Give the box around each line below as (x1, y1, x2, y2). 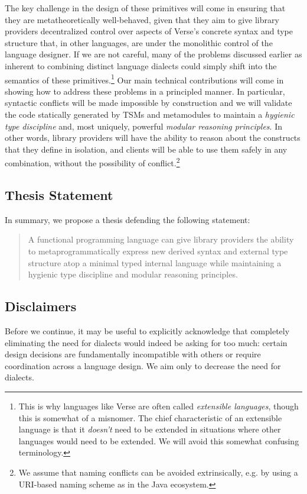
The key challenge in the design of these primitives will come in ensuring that (5, 2, 286, 14)
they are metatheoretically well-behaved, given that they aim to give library (5, 13, 279, 25)
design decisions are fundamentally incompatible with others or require (5, 348, 261, 360)
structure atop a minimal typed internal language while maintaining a (28, 256, 282, 269)
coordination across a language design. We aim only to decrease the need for (5, 359, 281, 372)
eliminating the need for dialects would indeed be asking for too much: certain (5, 336, 288, 348)
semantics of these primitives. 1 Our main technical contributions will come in (5, 72, 284, 86)
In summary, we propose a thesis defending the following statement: (5, 213, 250, 225)
